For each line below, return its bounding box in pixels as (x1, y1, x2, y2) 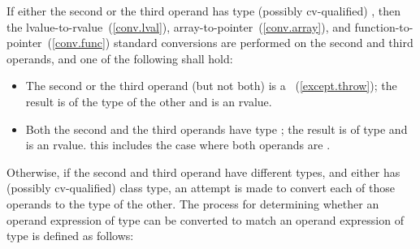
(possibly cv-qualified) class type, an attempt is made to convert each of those (6, 179, 396, 196)
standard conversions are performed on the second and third (113, 34, 414, 51)
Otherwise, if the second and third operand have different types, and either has (6, 163, 401, 180)
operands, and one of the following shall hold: (6, 49, 233, 67)
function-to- (354, 18, 414, 35)
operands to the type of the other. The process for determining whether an (6, 195, 379, 212)
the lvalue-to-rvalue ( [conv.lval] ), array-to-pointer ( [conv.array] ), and (6, 18, 351, 35)
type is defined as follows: (6, 227, 134, 244)
